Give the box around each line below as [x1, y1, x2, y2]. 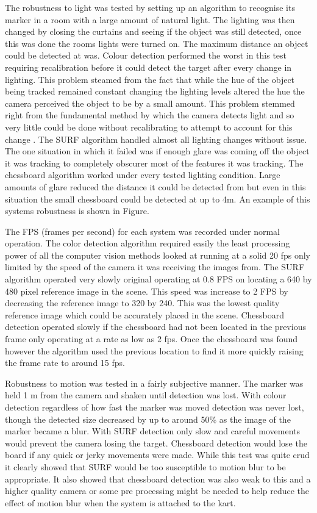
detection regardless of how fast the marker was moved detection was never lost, [5, 401, 304, 413]
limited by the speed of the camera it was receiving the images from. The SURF [5, 260, 305, 273]
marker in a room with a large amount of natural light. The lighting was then [5, 13, 295, 26]
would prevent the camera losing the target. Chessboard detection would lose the [5, 436, 307, 449]
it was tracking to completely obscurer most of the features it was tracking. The [5, 156, 304, 169]
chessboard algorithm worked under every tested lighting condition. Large [5, 168, 280, 181]
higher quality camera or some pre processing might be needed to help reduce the [5, 484, 309, 497]
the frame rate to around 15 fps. [5, 356, 125, 369]
